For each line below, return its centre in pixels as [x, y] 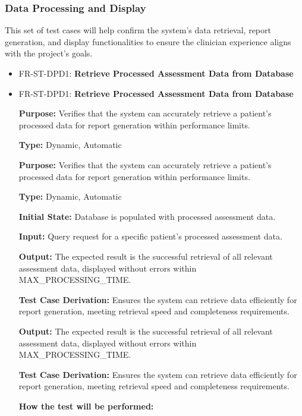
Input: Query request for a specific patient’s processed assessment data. [150, 236]
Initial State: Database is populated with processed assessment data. [147, 216]
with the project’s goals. [49, 53]
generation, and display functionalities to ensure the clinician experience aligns [148, 41]
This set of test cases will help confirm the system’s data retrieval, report [138, 30]
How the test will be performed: [86, 406]
